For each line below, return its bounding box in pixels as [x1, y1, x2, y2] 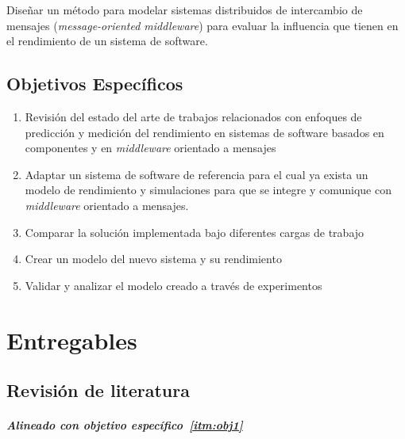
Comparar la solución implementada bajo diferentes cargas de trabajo [25, 223, 364, 240]
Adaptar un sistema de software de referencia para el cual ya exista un [25, 166, 368, 182]
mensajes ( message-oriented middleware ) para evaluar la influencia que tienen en [6, 17, 399, 33]
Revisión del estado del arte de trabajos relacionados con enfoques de [25, 108, 362, 124]
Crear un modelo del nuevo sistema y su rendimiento [25, 250, 282, 267]
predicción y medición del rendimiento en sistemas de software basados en [25, 124, 384, 140]
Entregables [6, 323, 137, 356]
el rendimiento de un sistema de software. [6, 32, 208, 49]
